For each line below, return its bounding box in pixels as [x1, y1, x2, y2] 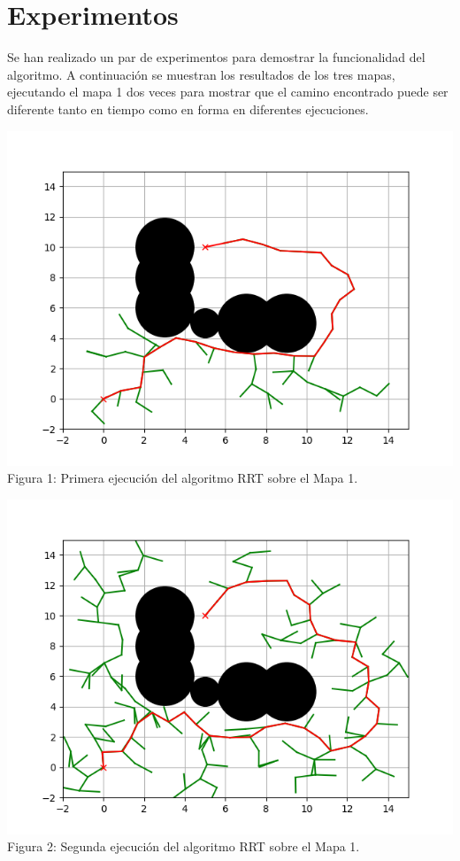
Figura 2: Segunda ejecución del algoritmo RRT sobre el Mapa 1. [7, 837, 360, 856]
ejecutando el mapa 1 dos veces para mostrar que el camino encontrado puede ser [7, 82, 448, 101]
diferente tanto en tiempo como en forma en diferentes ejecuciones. [7, 99, 369, 118]
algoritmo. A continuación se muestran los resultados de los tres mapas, [7, 65, 395, 83]
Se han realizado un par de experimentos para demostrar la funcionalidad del [7, 48, 425, 66]
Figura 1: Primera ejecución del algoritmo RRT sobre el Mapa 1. [7, 469, 358, 487]
